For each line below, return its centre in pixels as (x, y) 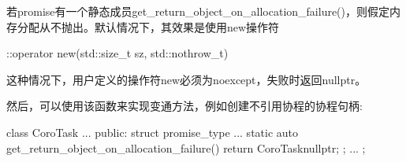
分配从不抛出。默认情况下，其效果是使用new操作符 (148, 26)
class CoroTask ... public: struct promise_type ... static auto (153, 132)
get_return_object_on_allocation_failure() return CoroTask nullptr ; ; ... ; (186, 147)
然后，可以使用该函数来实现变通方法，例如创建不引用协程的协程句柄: (184, 106)
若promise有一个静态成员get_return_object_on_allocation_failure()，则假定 (198, 11)
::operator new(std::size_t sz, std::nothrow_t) (117, 53)
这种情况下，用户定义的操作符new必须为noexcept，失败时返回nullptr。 (186, 79)
